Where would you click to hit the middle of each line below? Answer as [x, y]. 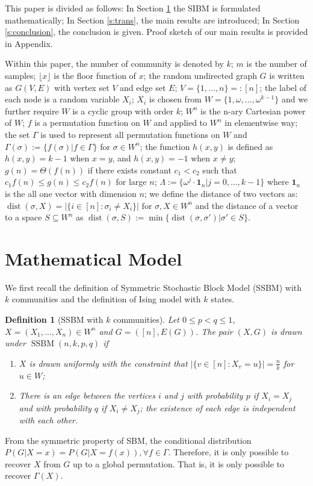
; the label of [283, 87]
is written [287, 75]
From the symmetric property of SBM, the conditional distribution [128, 440]
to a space [23, 217]
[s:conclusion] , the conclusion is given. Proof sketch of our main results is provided [156, 32]
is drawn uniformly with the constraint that [108, 363]
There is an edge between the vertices [87, 395]
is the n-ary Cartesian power [253, 111]
